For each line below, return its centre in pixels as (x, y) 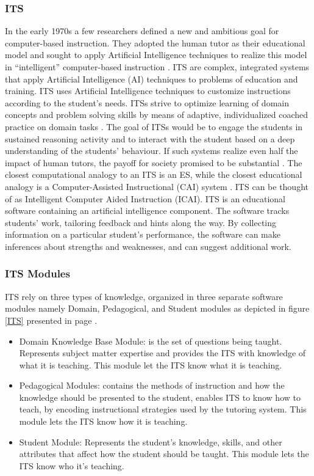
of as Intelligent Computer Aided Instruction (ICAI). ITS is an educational (145, 198)
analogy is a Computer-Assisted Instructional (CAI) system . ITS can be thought (157, 186)
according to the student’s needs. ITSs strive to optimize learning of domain (147, 102)
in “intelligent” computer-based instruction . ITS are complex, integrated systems (157, 67)
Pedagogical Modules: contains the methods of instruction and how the (152, 385)
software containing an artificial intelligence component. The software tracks (147, 211)
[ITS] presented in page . (51, 320)
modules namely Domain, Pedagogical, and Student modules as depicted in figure (157, 308)
